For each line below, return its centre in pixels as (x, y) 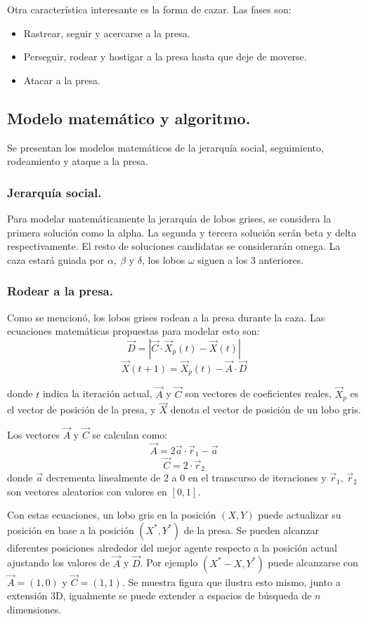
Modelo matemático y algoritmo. (129, 118)
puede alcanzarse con (313, 563)
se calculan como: (130, 435)
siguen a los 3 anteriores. (251, 259)
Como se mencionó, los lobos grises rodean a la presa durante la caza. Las (166, 317)
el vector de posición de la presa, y (81, 410)
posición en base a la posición (71, 530)
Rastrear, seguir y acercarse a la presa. (107, 33)
